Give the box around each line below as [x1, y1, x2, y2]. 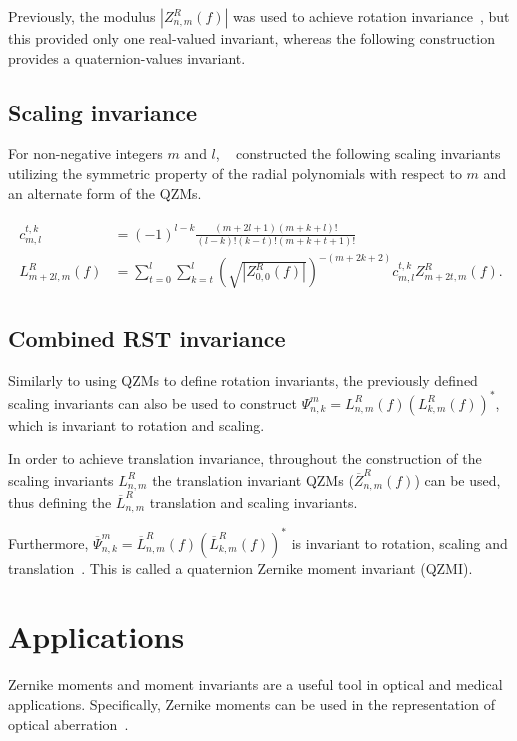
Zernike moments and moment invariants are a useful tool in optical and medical [8, 674, 503, 695]
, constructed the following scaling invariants [215, 143, 501, 164]
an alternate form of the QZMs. [8, 182, 202, 203]
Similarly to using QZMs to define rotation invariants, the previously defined [8, 369, 478, 390]
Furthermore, [8, 532, 89, 553]
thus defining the [8, 491, 112, 512]
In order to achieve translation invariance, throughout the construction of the [8, 448, 482, 469]
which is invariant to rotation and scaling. [8, 414, 265, 435]
